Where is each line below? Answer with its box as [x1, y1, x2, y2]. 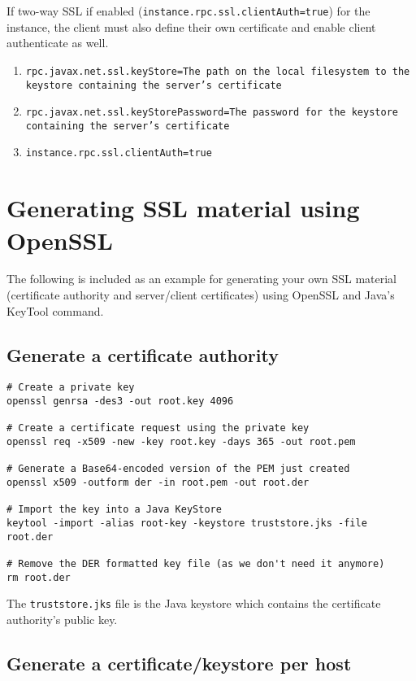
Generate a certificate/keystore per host [6, 650, 352, 675]
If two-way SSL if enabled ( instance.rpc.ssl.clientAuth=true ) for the [6, 2, 370, 19]
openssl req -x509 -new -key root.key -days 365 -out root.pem [6, 436, 356, 448]
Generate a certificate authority [6, 342, 279, 367]
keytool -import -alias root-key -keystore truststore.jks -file [6, 517, 367, 529]
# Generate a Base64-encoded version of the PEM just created [6, 463, 350, 475]
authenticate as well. [6, 34, 109, 51]
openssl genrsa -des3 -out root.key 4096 [6, 395, 234, 408]
